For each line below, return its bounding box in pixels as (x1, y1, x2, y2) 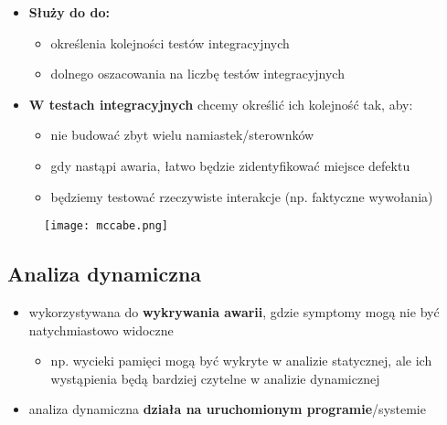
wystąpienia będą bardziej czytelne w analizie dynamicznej (50, 368, 380, 388)
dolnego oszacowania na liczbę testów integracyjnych (50, 64, 345, 83)
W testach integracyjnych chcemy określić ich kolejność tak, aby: (28, 94, 413, 113)
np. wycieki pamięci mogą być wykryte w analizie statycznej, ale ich (50, 351, 432, 370)
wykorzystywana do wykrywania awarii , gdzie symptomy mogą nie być (28, 303, 440, 322)
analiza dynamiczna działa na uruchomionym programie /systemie (28, 399, 426, 419)
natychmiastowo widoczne (28, 320, 174, 339)
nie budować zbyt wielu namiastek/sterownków (50, 125, 314, 144)
